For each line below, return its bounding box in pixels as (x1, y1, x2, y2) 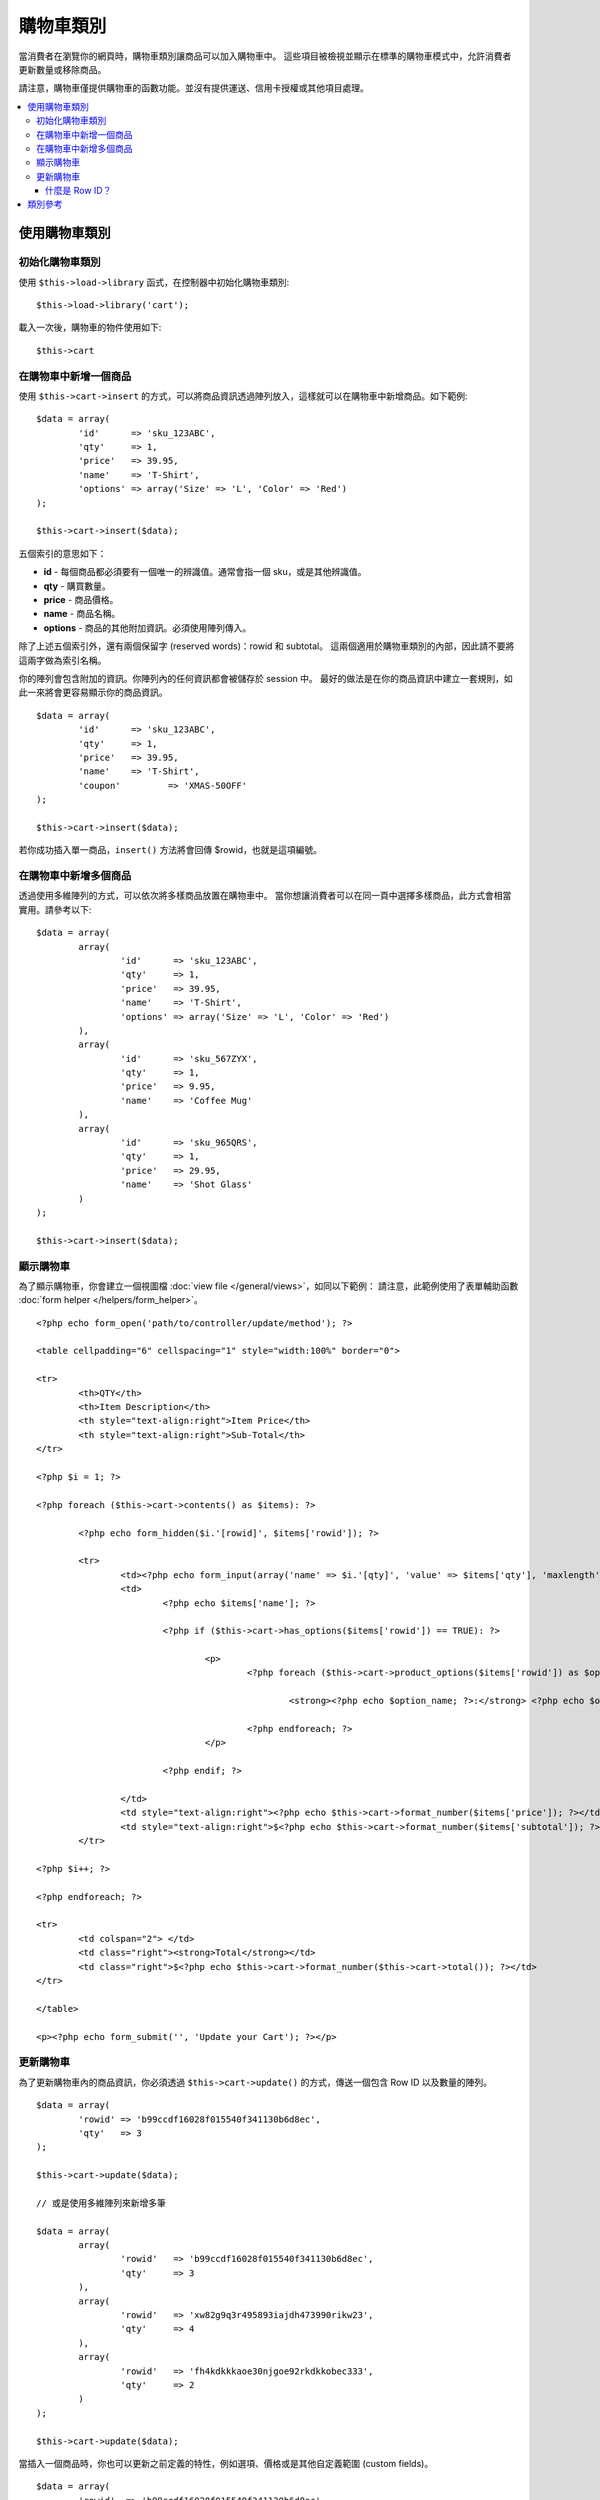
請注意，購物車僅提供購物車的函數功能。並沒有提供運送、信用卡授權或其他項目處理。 (18, 82, 369, 94)
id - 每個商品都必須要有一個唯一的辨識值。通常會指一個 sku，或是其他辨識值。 (43, 566, 367, 578)
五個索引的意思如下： (18, 547, 107, 559)
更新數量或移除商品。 (18, 63, 107, 75)
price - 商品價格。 (43, 594, 119, 605)
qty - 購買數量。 (43, 580, 112, 592)
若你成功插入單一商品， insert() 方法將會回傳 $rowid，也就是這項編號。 (18, 844, 322, 856)
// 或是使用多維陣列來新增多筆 (36, 2197, 167, 2209)
